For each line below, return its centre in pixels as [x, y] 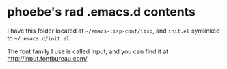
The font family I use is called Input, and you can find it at [88, 51]
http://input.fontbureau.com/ [47, 58]
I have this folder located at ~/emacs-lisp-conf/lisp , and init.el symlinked [113, 31]
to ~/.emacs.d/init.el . [39, 38]
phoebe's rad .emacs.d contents [102, 12]
